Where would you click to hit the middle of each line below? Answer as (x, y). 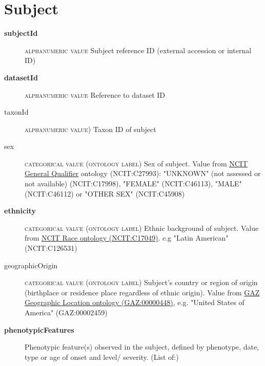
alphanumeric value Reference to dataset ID (95, 94)
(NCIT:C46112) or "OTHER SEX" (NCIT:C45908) (105, 193)
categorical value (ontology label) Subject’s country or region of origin (141, 282)
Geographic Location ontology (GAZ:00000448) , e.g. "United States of (135, 302)
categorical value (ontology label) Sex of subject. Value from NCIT (136, 163)
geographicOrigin (31, 265)
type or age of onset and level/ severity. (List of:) (102, 357)
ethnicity (20, 211)
